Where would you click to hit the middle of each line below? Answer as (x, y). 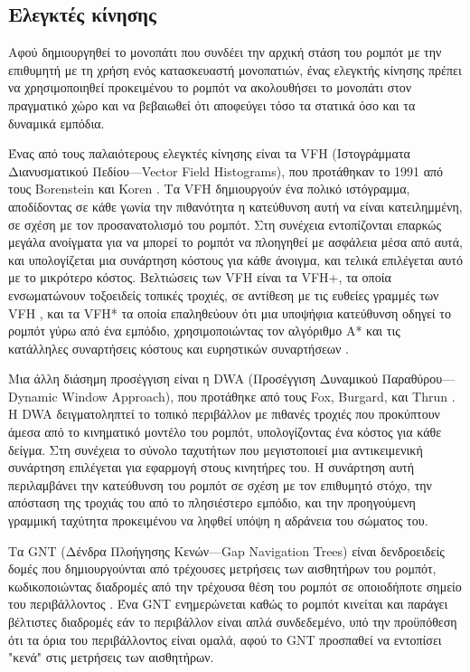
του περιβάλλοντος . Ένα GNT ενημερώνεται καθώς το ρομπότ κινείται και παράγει (228, 604)
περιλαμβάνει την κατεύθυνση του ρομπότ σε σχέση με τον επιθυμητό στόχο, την (220, 484)
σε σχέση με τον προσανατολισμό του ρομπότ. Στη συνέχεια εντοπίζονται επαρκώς (225, 224)
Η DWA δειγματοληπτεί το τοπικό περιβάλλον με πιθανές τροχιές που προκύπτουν (224, 414)
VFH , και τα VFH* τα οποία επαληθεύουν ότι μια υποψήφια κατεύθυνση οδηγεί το (230, 312)
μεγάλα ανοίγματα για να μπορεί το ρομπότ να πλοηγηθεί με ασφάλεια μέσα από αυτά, (235, 242)
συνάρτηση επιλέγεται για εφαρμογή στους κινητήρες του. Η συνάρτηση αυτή (211, 467)
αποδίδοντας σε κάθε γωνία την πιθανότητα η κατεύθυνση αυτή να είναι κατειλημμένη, (235, 206)
